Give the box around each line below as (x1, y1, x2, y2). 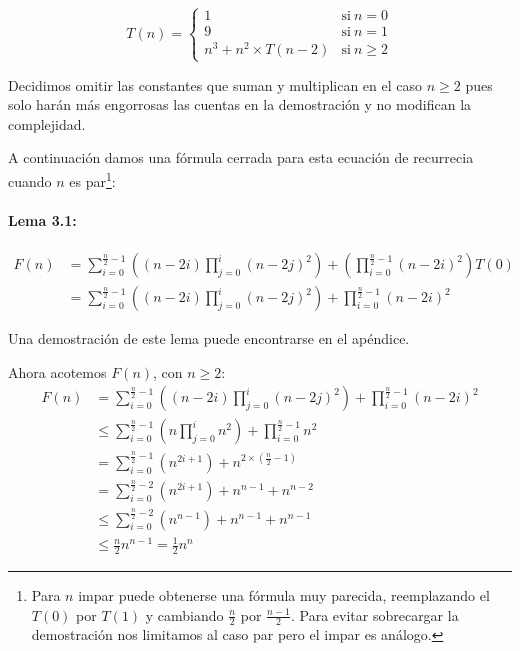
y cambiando (145, 604, 224, 625)
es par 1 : (69, 168, 116, 191)
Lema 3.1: (8, 209, 77, 230)
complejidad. (8, 113, 86, 134)
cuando (8, 170, 52, 191)
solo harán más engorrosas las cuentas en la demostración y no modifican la (8, 94, 472, 115)
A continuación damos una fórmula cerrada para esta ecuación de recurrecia (8, 147, 474, 168)
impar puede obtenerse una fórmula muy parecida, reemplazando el (78, 584, 490, 605)
